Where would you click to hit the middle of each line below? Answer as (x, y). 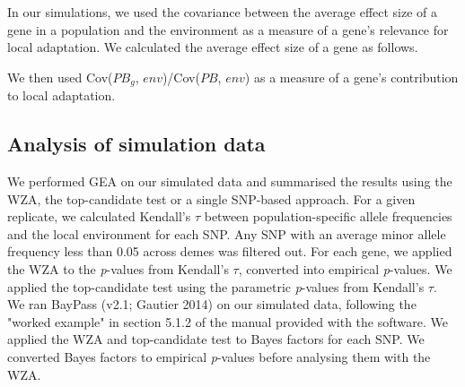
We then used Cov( (60, 77)
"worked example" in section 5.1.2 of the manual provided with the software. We (228, 321)
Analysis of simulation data (136, 144)
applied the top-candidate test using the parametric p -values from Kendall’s (216, 286)
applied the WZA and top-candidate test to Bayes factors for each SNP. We (216, 339)
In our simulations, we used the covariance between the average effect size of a (223, 12)
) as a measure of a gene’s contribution (351, 77)
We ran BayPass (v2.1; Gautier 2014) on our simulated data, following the (212, 304)
